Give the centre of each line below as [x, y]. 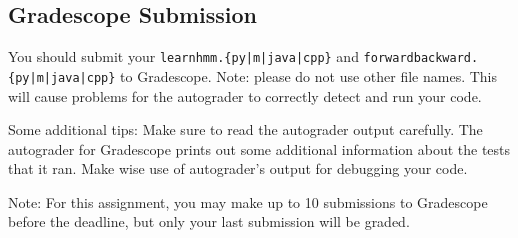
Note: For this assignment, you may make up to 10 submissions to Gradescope [248, 201]
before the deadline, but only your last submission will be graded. [209, 221]
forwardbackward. [421, 58]
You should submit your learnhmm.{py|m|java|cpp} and [183, 56]
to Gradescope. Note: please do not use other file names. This [309, 75]
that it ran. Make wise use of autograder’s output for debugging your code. [238, 168]
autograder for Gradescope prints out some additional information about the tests [259, 148]
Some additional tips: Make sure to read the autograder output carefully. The [245, 129]
